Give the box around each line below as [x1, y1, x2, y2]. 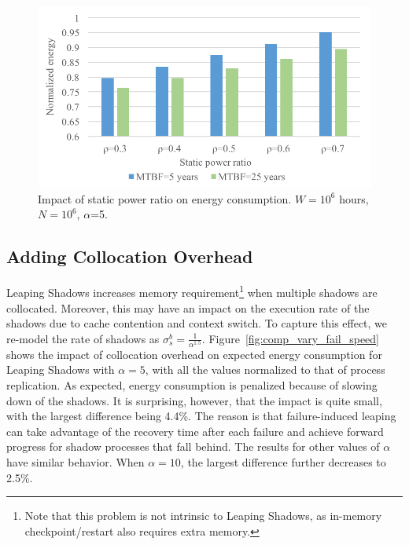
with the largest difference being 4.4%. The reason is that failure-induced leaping [6, 408, 396, 424]
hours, [339, 190, 369, 207]
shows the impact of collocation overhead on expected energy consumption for [6, 346, 382, 362]
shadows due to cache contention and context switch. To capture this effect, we [6, 315, 388, 331]
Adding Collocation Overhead [6, 244, 253, 269]
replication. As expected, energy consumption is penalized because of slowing [6, 377, 378, 393]
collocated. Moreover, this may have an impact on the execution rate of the [6, 299, 370, 316]
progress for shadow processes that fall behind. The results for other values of [6, 438, 380, 455]
